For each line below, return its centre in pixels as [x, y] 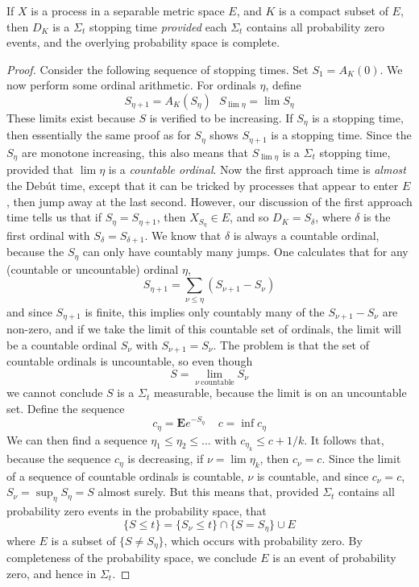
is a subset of [83, 540]
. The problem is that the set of [291, 344]
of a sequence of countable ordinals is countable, [125, 475]
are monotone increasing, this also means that [135, 152]
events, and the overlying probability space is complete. [143, 42]
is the [377, 217]
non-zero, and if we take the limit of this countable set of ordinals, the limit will [204, 329]
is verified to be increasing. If [221, 117]
